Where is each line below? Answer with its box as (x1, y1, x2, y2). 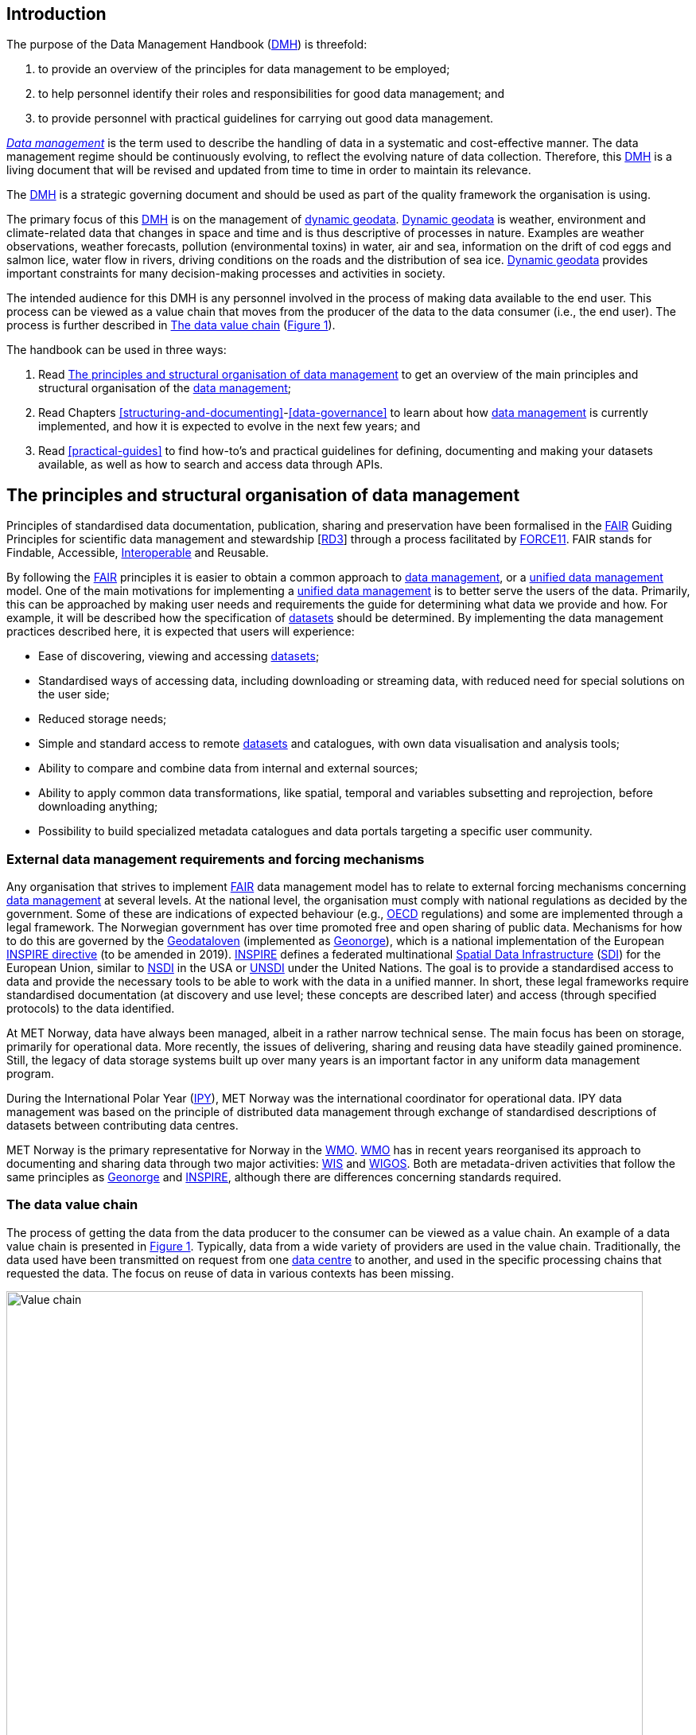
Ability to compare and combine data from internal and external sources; (38, 761, 418, 776)
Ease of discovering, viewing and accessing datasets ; (38, 649, 320, 663)
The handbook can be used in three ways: (6, 343, 227, 357)
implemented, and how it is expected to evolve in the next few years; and (38, 419, 421, 434)
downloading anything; (38, 799, 158, 814)
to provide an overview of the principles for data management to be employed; (38, 62, 450, 76)
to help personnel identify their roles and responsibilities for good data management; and (38, 87, 504, 101)
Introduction (6, 4, 107, 24)
